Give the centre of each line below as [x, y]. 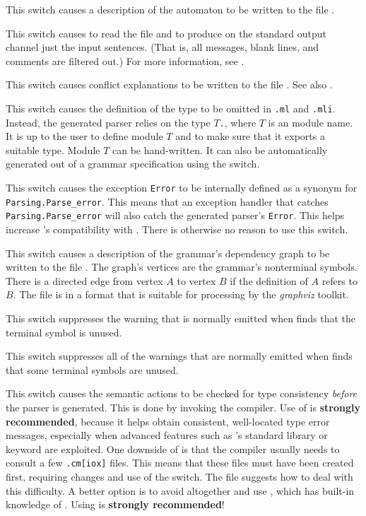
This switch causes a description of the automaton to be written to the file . [170, 9]
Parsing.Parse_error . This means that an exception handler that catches [167, 201]
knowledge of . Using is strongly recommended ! [115, 504]
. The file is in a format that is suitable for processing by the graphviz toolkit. [181, 294]
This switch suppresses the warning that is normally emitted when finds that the [181, 318]
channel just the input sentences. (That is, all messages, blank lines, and [163, 47]
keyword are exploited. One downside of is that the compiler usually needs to [173, 448]
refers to [340, 280]
